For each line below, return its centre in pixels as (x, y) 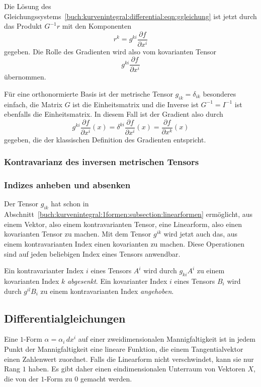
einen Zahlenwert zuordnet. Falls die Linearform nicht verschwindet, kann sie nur (129, 359)
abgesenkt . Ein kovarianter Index (117, 281)
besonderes (220, 93)
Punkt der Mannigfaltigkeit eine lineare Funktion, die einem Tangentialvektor (124, 349)
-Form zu (58, 378)
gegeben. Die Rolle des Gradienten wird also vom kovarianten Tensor (110, 51)
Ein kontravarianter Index (44, 270)
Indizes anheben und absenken (67, 185)
